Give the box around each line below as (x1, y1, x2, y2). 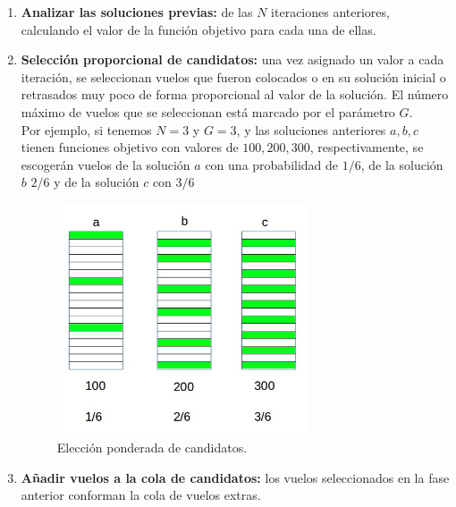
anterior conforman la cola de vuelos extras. (21, 486, 261, 504)
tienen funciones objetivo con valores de (21, 138, 239, 156)
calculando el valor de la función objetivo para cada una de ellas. (21, 20, 376, 38)
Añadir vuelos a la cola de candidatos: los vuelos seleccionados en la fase (21, 468, 450, 486)
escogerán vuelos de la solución (21, 155, 190, 173)
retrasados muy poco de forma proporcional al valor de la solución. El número (21, 85, 449, 104)
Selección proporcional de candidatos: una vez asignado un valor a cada (21, 50, 444, 69)
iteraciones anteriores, (271, 3, 390, 21)
